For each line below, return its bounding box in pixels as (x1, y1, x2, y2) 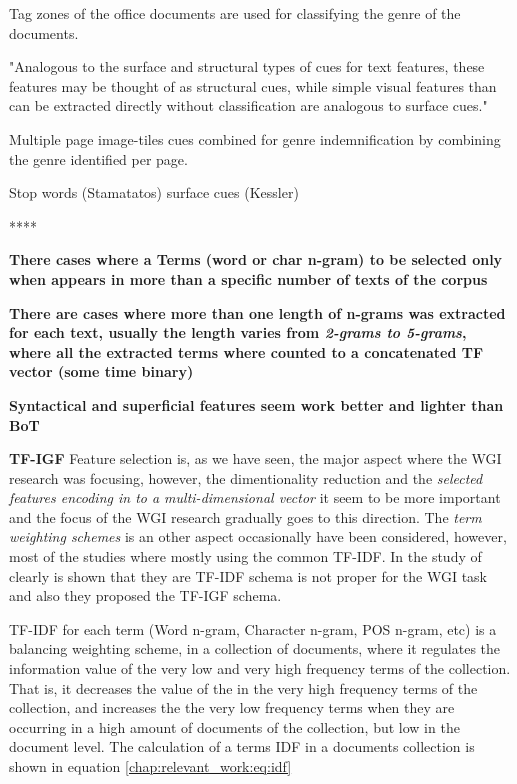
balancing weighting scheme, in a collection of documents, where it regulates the (9, 638, 501, 659)
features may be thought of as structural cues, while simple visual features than (9, 75, 497, 96)
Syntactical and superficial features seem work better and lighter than (9, 394, 504, 415)
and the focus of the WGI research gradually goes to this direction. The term (9, 506, 482, 527)
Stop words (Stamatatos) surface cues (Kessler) (9, 182, 299, 203)
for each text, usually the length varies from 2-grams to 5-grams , (9, 322, 467, 343)
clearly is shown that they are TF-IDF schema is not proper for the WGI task (9, 565, 488, 586)
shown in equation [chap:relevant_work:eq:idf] (9, 756, 292, 776)
